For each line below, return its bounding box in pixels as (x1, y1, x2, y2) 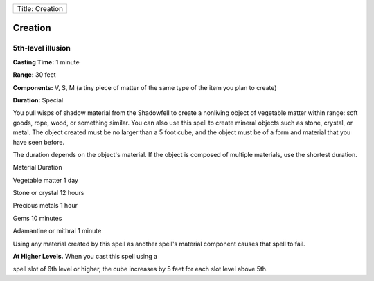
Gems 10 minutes (12, 214, 62, 222)
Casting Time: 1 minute (12, 57, 80, 66)
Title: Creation (17, 4, 64, 13)
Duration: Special (12, 96, 64, 104)
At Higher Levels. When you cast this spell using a (12, 253, 158, 261)
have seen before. (12, 138, 65, 146)
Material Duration (12, 163, 62, 172)
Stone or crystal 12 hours (12, 189, 84, 197)
